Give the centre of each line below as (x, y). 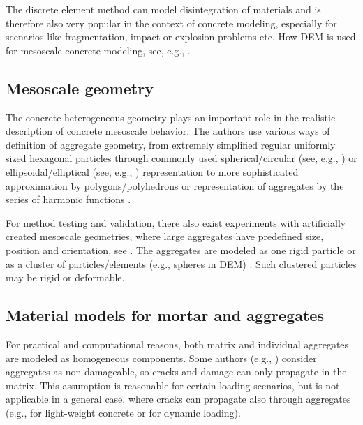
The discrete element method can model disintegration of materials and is (163, 9)
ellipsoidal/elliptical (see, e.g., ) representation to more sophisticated (152, 171)
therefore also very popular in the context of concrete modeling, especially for (171, 23)
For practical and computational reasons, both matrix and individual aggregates (177, 344)
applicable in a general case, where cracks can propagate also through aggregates (178, 399)
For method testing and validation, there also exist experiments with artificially (176, 222)
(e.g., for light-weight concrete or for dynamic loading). (123, 412)
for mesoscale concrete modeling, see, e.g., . (98, 50)
